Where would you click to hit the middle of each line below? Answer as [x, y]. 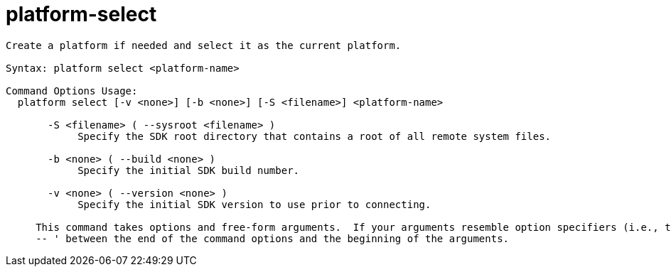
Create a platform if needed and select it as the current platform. [204, 45]
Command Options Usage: [72, 91]
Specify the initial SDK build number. [189, 170]
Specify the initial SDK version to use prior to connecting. [254, 204]
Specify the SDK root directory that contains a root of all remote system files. [315, 136]
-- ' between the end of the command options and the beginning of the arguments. [273, 238]
